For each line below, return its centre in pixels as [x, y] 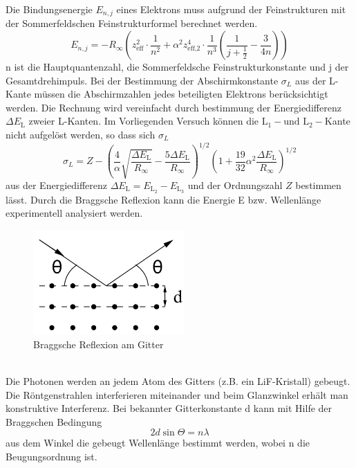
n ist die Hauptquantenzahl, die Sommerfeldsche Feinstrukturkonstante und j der [177, 67]
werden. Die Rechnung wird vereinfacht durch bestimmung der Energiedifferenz [174, 107]
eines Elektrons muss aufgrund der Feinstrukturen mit [231, 9]
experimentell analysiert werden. [74, 213]
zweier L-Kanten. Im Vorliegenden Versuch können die [144, 121]
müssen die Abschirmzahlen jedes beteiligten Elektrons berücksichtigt [181, 94]
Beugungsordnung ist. [51, 456]
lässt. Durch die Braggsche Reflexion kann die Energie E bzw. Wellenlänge [163, 199]
